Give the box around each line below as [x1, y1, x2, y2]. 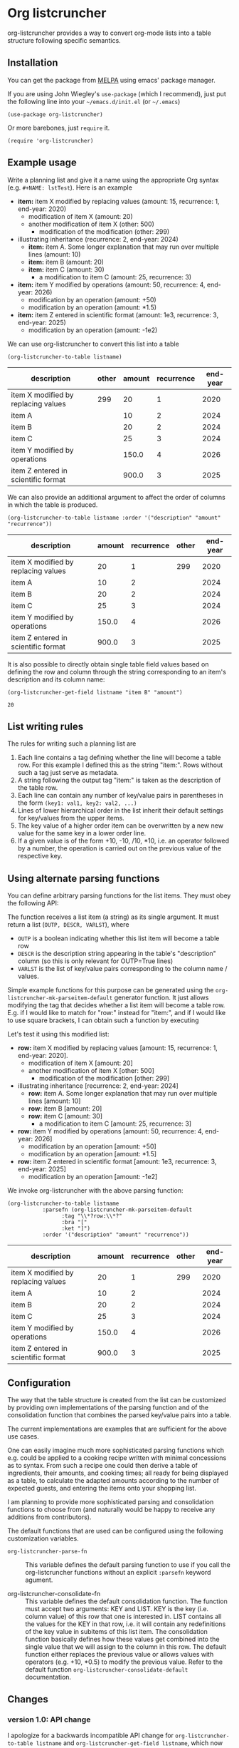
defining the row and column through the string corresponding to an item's [7, 667, 226, 676]
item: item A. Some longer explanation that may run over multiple [28, 242, 219, 251]
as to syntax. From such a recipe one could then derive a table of [7, 1461, 198, 1469]
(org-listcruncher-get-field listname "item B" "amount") [7, 689, 183, 696]
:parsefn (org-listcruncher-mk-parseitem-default [42, 1206, 193, 1213]
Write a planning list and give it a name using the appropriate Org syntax [7, 175, 219, 184]
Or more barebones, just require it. [7, 123, 110, 132]
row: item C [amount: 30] [28, 1112, 103, 1121]
